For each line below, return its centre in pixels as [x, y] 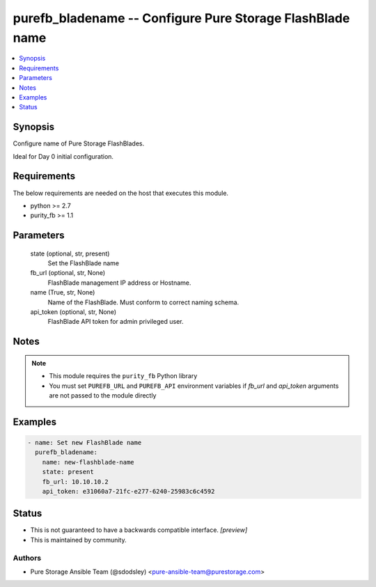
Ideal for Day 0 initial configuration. [63, 156]
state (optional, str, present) [70, 253]
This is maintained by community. [78, 540]
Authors [27, 558]
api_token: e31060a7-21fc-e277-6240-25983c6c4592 [128, 491]
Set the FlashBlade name [84, 263]
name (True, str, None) [63, 292]
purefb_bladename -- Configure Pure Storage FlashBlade [181, 18]
